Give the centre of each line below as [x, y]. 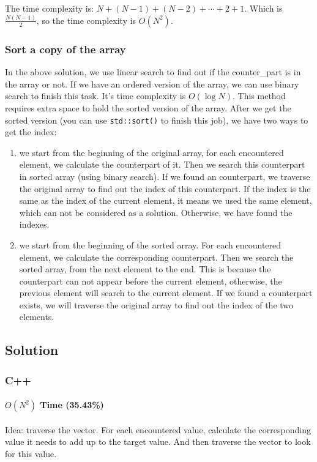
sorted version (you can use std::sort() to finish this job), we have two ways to [157, 120]
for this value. [31, 454]
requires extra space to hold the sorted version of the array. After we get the [148, 107]
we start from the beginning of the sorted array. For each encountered [150, 244]
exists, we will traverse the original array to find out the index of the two [156, 304]
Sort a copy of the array [65, 49]
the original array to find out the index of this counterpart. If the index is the [165, 188]
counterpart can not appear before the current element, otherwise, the [151, 281]
